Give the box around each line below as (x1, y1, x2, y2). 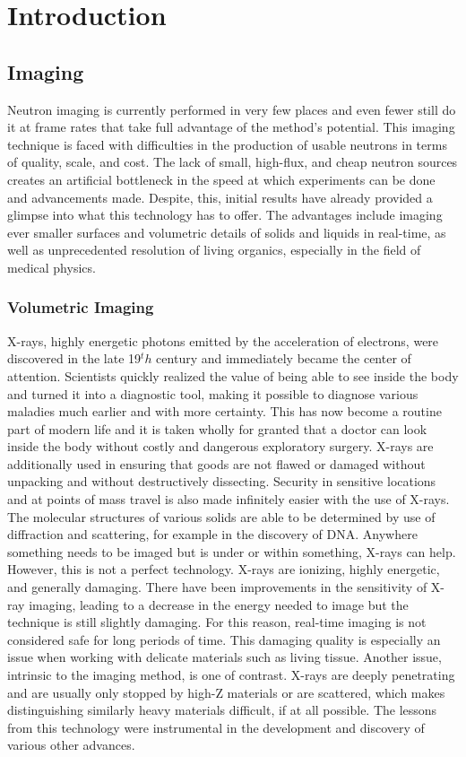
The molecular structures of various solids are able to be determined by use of (7, 507, 436, 526)
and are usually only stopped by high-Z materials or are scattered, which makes (7, 683, 445, 701)
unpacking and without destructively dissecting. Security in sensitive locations (7, 472, 436, 491)
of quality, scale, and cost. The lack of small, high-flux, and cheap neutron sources (7, 152, 458, 171)
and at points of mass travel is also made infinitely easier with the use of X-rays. (7, 490, 450, 509)
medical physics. (7, 257, 96, 276)
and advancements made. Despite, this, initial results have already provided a (7, 187, 433, 206)
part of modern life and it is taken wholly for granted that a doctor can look (7, 419, 427, 438)
